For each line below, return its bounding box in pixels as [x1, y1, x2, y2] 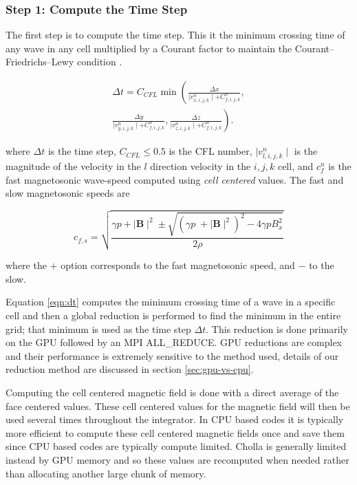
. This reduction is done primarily [206, 321, 349, 336]
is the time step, [47, 144, 116, 158]
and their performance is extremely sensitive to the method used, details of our [6, 348, 339, 363]
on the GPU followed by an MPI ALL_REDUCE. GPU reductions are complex [6, 335, 343, 349]
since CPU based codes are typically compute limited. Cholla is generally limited [6, 439, 347, 453]
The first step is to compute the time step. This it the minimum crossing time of [6, 28, 345, 42]
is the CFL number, [169, 144, 252, 158]
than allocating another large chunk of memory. [6, 466, 206, 480]
